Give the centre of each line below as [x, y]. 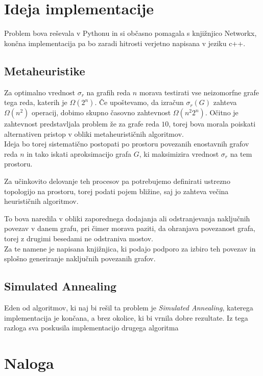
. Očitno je [222, 112]
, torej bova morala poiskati [212, 124]
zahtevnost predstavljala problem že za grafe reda [82, 124]
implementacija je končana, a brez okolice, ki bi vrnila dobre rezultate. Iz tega [126, 317]
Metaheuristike [45, 70]
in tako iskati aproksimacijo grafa [79, 153]
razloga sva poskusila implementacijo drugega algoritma [91, 328]
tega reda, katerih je [36, 102]
